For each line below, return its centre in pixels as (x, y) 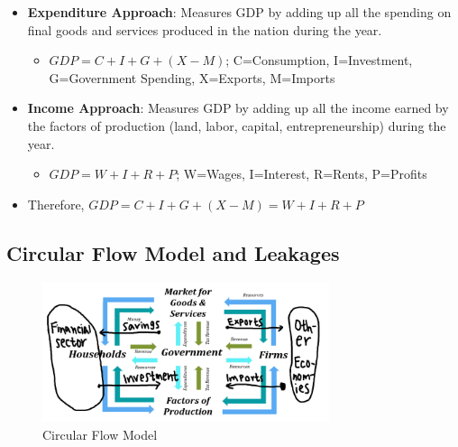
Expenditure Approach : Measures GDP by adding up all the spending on (239, 12)
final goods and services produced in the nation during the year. (205, 29)
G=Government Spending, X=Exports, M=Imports (192, 77)
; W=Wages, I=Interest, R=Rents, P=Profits (302, 174)
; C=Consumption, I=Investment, (319, 60)
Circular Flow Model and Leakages (173, 252)
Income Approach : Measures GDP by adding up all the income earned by (238, 108)
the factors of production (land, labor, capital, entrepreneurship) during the (237, 125)
